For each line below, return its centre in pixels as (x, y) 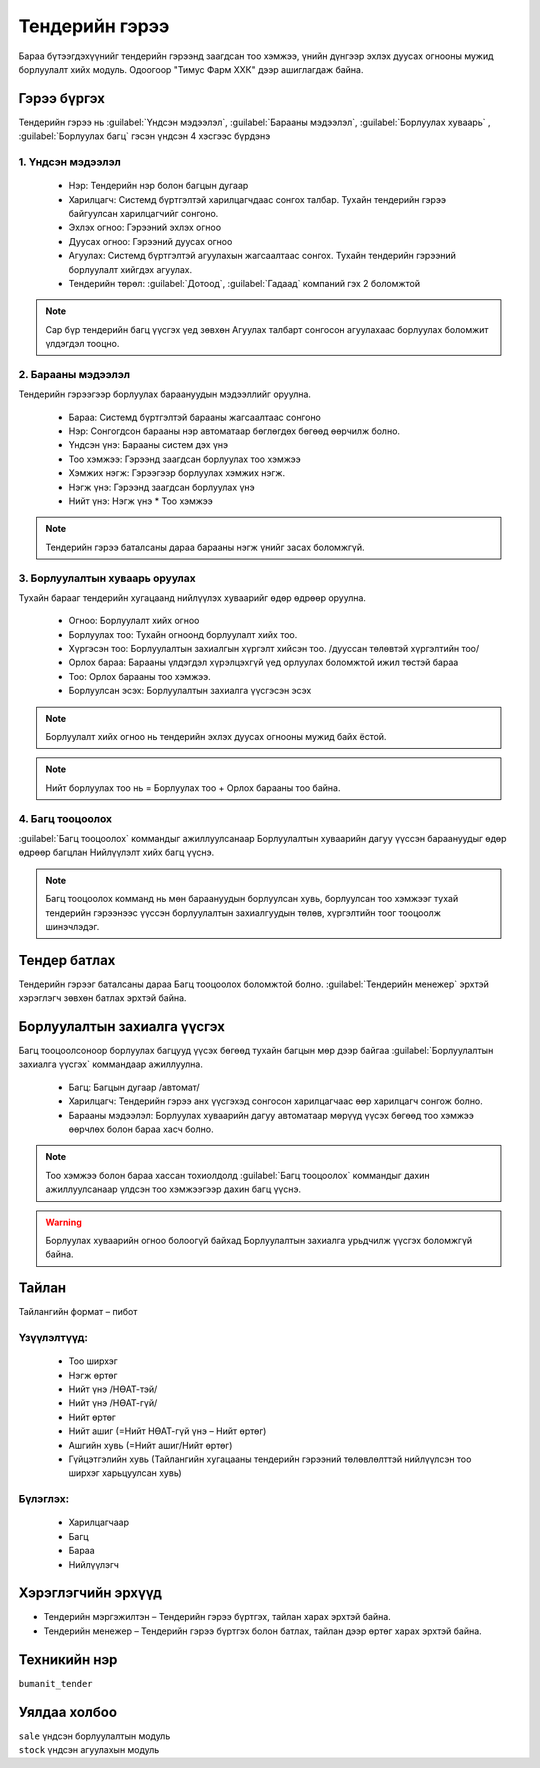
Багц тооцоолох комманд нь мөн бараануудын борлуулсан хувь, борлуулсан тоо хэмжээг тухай (252, 899)
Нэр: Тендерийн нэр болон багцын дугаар (158, 186)
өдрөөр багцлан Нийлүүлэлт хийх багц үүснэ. (116, 852)
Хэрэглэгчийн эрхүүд (90, 1593)
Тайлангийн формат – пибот (78, 1312)
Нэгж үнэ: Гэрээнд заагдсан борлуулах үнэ (161, 487)
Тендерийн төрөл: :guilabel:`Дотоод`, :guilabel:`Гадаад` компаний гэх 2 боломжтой (244, 283)
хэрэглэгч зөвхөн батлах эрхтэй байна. (102, 998)
